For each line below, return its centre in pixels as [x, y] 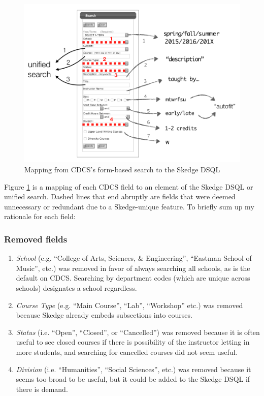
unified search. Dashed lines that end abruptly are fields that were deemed [120, 196]
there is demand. [42, 389]
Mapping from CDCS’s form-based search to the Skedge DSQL [122, 170]
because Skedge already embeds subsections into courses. [104, 315]
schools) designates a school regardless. [76, 288]
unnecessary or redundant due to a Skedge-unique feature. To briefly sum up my [129, 206]
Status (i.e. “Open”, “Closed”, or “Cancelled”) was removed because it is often [138, 332]
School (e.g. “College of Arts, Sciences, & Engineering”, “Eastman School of [134, 258]
